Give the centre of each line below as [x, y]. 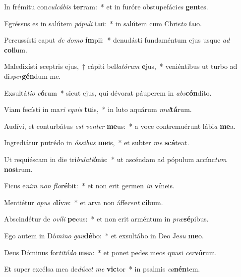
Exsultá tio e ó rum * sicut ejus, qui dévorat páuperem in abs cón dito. [108, 92]
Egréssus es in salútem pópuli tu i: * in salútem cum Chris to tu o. [103, 23]
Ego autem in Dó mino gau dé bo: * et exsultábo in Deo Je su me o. [104, 235]
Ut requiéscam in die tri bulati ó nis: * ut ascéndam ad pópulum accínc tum [115, 159]
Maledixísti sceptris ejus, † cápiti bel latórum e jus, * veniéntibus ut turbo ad [121, 66]
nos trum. [18, 169]
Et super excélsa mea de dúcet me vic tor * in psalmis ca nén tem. [102, 269]
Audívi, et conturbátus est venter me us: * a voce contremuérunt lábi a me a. [120, 126]
